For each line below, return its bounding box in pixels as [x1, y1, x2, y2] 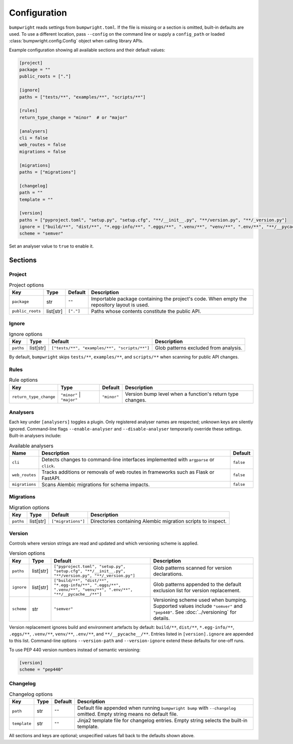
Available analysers [9, 442, 54, 449]
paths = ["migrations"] [19, 169, 77, 175]
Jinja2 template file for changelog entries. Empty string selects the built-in [77, 717, 248, 724]
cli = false [19, 135, 48, 141]
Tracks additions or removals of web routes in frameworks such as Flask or [42, 469, 214, 475]
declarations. [153, 571, 183, 578]
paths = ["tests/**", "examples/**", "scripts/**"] [19, 94, 146, 100]
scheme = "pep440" [19, 667, 63, 672]
